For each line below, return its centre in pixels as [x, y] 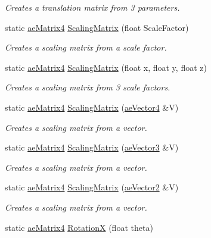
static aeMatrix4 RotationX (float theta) [79, 227]
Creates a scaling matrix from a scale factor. [86, 47]
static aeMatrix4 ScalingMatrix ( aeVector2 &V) [92, 187]
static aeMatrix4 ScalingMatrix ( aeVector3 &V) [92, 147]
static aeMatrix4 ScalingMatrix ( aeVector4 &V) [92, 107]
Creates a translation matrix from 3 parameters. [92, 7]
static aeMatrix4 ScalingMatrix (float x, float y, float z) [106, 67]
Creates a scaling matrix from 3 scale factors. [88, 87]
